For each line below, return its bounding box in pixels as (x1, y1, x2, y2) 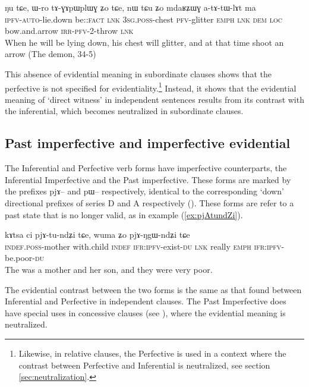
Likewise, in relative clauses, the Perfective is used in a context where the (18, 347, 286, 359)
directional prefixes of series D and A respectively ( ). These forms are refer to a (5, 196, 294, 209)
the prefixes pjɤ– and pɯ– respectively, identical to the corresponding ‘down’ (5, 185, 284, 197)
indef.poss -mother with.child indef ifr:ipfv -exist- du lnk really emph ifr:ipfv (5, 240, 282, 252)
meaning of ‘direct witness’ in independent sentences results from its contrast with (5, 93, 304, 105)
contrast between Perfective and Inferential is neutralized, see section (18, 358, 270, 371)
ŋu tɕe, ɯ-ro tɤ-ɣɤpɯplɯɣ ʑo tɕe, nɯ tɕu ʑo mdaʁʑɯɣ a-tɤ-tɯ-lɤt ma (5, 1, 256, 13)
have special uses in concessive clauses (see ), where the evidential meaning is (5, 306, 286, 319)
